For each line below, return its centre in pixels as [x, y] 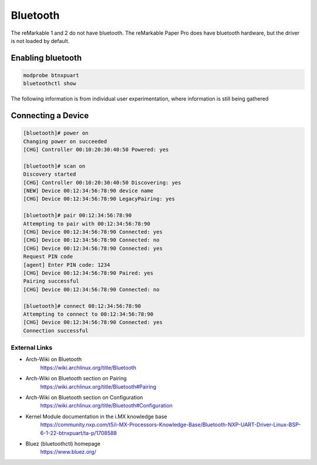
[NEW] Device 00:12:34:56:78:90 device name [88, 191]
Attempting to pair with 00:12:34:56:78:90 [87, 224]
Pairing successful [51, 281]
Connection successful [56, 330]
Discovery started [50, 174]
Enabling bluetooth [46, 58]
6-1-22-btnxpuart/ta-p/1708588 [79, 433]
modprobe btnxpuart [51, 75]
